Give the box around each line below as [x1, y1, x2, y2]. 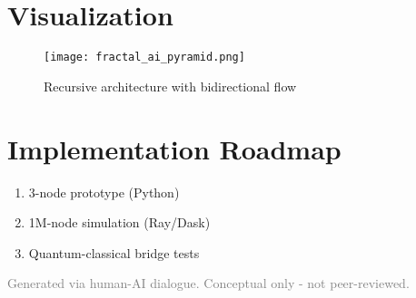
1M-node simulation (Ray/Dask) [28, 213, 211, 232]
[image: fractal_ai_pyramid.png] [44, 51, 245, 64]
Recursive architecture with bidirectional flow [44, 76, 297, 95]
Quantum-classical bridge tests [28, 243, 200, 262]
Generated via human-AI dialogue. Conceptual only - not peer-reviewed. [7, 274, 410, 293]
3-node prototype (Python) [28, 182, 180, 201]
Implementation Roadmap [7, 130, 342, 167]
